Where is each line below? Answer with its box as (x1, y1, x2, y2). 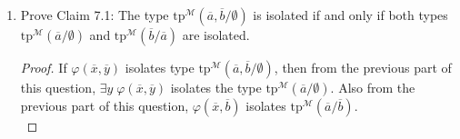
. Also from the (330, 78, 415, 96)
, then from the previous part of (274, 58, 452, 76)
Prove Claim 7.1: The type (20, 5, 169, 24)
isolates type (125, 58, 195, 76)
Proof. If (20, 58, 67, 76)
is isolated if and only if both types (253, 5, 448, 24)
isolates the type (170, 78, 262, 96)
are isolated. (182, 25, 250, 44)
